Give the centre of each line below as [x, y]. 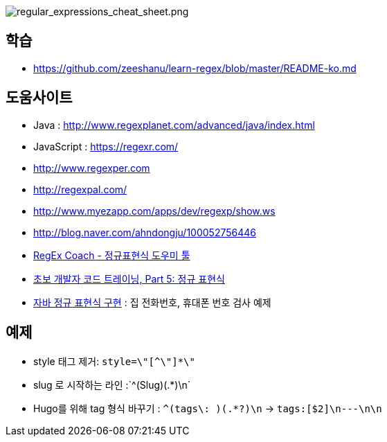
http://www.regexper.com [92, 168]
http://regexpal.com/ [80, 189]
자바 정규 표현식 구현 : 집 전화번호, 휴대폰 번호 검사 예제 [152, 302]
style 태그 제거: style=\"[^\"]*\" [114, 361]
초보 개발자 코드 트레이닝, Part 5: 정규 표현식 [129, 279]
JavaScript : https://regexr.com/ [106, 146]
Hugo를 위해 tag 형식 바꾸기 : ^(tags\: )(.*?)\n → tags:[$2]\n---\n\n [208, 408]
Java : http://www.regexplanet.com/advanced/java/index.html [174, 125]
